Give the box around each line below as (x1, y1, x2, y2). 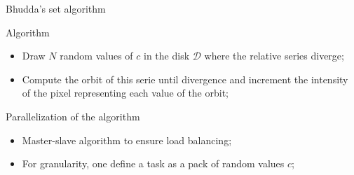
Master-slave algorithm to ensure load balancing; (22, 132, 232, 147)
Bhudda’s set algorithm (6, 1, 106, 15)
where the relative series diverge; (204, 48, 344, 63)
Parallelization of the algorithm (6, 108, 140, 123)
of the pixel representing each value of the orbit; (22, 85, 229, 100)
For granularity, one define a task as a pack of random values (22, 156, 285, 171)
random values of (60, 48, 133, 63)
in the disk (144, 48, 190, 63)
